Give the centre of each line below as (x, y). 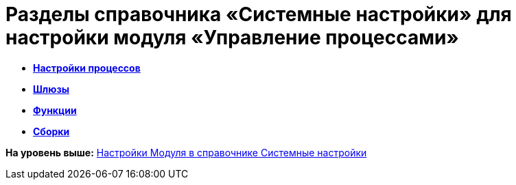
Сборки (51, 131)
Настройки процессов (87, 68)
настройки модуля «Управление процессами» (232, 38)
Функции (55, 110)
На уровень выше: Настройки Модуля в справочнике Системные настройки (186, 152)
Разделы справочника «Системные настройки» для (259, 14)
